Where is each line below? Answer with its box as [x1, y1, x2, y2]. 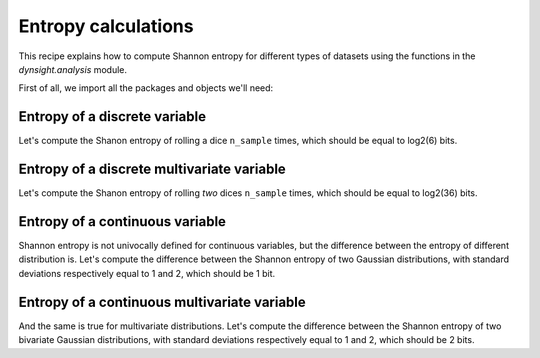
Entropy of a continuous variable [18, 213, 227, 230]
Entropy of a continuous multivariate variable [18, 293, 307, 310]
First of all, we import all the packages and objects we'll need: [18, 82, 274, 94]
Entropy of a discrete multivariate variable [18, 161, 287, 178]
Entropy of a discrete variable [18, 108, 207, 125]
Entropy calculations [18, 15, 194, 37]
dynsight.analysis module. [18, 63, 128, 75]
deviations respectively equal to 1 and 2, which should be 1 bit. [18, 267, 276, 279]
